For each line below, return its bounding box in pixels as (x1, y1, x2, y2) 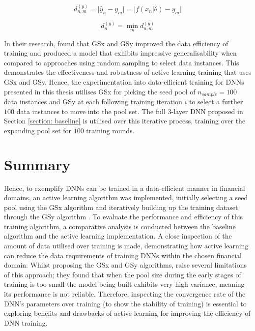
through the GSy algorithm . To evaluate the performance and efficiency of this (4, 211, 243, 222)
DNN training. (4, 317, 48, 328)
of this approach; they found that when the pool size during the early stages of (4, 269, 241, 279)
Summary (4, 154, 71, 174)
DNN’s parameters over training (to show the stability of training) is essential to (4, 298, 247, 308)
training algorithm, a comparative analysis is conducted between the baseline (4, 221, 236, 231)
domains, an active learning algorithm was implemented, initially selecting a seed (4, 192, 248, 203)
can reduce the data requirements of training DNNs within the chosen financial (4, 250, 242, 260)
